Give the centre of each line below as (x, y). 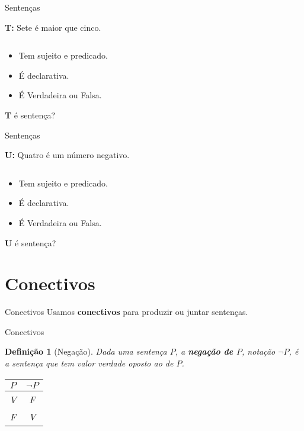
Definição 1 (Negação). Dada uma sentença (86, 351)
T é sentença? (30, 115)
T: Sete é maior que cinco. (53, 27)
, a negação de (204, 351)
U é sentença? (31, 242)
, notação (259, 351)
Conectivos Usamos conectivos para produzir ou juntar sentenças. (127, 312)
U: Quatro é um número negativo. (67, 155)
